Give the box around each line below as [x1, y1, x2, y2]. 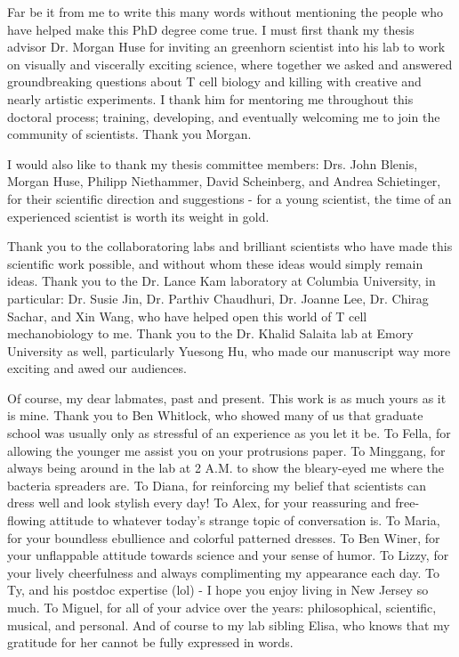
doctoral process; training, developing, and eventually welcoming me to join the [7, 107, 440, 126]
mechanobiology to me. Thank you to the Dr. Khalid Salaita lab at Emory [7, 324, 414, 343]
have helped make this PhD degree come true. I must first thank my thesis [7, 20, 415, 38]
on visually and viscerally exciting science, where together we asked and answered [7, 54, 453, 73]
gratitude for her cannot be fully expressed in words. [7, 633, 294, 652]
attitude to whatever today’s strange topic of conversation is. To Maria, [49, 511, 440, 530]
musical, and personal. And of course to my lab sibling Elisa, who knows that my [7, 615, 450, 634]
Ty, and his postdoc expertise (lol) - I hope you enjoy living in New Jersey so [7, 580, 429, 599]
